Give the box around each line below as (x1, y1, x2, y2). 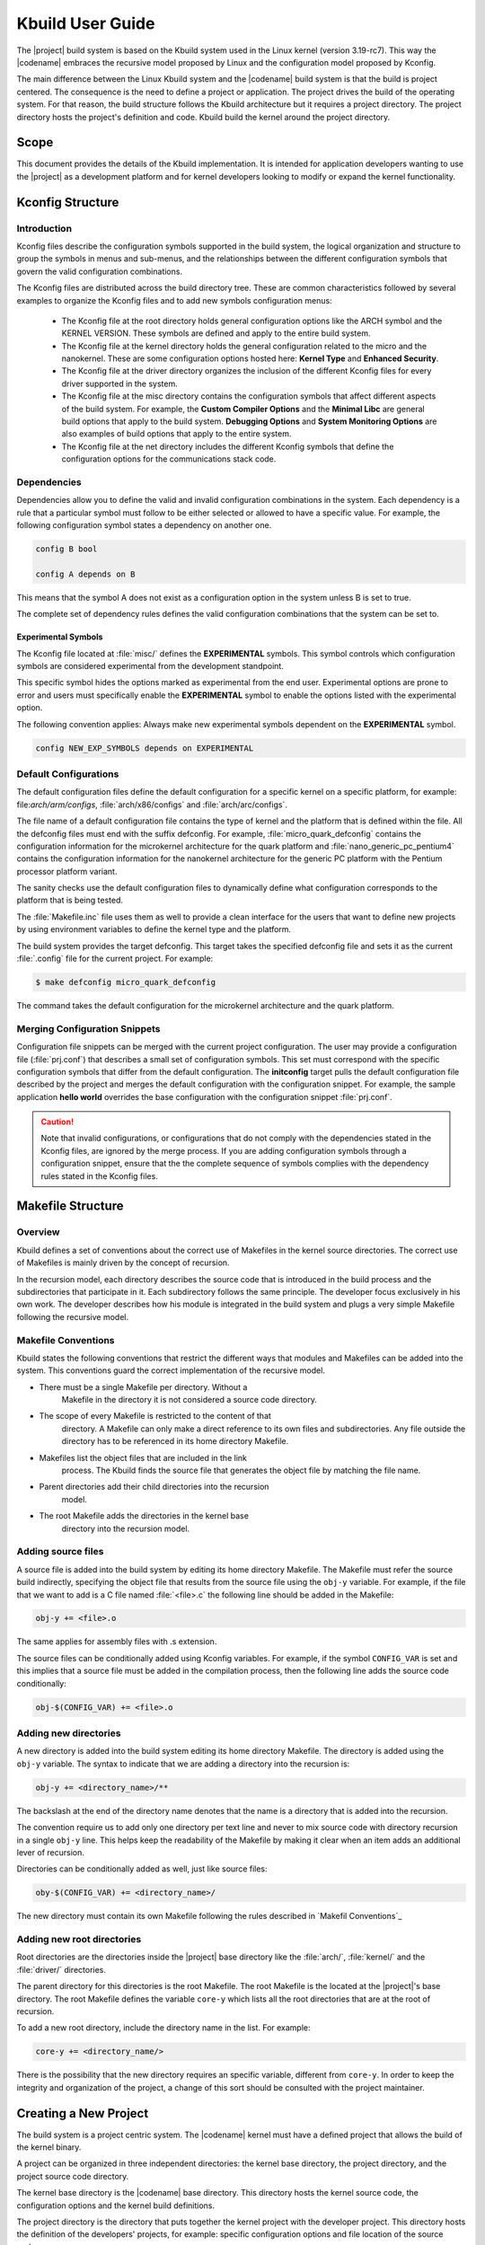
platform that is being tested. (16, 894, 123, 906)
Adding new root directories (16, 1933, 142, 1946)
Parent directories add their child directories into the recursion (39, 1482, 269, 1492)
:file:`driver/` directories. (16, 1964, 107, 1975)
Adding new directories (16, 1727, 121, 1739)
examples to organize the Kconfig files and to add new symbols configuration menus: (16, 295, 332, 305)
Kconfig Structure (16, 194, 119, 210)
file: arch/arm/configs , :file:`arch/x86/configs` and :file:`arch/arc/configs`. (16, 799, 287, 810)
